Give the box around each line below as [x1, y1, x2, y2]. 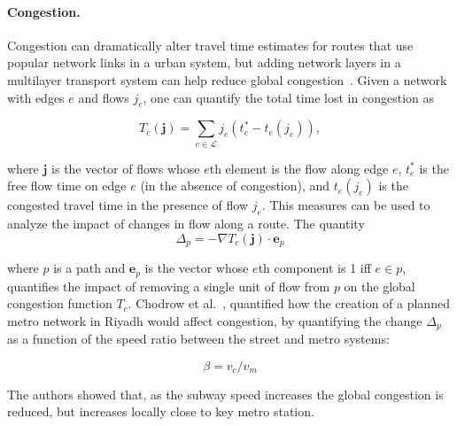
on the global [344, 276, 415, 295]
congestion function [7, 294, 112, 313]
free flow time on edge [7, 176, 127, 195]
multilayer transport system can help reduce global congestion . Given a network [7, 70, 447, 89]
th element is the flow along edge [209, 159, 389, 177]
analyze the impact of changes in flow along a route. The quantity [7, 214, 365, 233]
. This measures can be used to [261, 196, 430, 214]
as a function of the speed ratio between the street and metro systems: [7, 329, 390, 348]
